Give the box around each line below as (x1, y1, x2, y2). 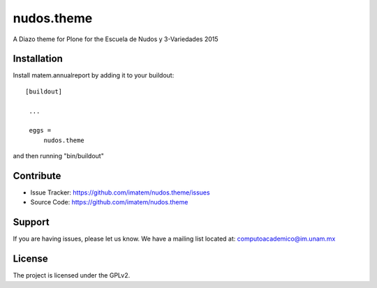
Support (13, 216, 50, 228)
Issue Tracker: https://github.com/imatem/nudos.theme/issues (30, 188, 210, 197)
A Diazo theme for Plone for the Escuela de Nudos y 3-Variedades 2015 (13, 35, 219, 43)
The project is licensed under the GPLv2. (13, 271, 131, 280)
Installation (13, 53, 63, 65)
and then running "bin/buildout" (13, 152, 104, 160)
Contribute (13, 170, 61, 181)
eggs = (29, 126, 52, 135)
